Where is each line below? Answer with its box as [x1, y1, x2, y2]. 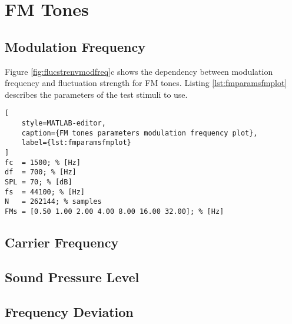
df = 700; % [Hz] [5, 168, 77, 177]
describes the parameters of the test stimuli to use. [5, 88, 188, 100]
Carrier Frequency [5, 233, 119, 251]
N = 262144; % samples [5, 197, 102, 206]
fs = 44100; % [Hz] [5, 187, 85, 196]
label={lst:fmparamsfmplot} [21, 138, 131, 147]
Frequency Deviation [5, 302, 134, 320]
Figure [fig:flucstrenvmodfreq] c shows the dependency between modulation [5, 65, 273, 77]
